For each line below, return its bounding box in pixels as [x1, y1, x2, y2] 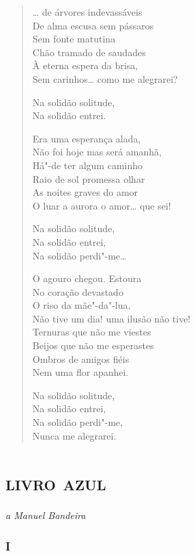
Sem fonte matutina [32, 31, 116, 46]
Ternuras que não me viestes [32, 325, 151, 339]
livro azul [5, 468, 106, 496]
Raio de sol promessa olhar [32, 171, 145, 186]
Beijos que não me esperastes [32, 338, 154, 353]
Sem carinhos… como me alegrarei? [32, 71, 178, 86]
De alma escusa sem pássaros [32, 18, 154, 32]
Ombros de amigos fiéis [32, 351, 130, 366]
